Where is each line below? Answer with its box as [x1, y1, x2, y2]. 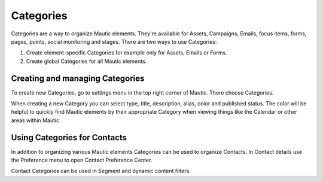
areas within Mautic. [11, 117, 61, 124]
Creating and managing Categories [11, 73, 145, 83]
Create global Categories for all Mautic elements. [26, 57, 147, 65]
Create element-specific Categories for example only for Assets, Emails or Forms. [26, 49, 227, 56]
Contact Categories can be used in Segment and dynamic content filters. [11, 168, 191, 175]
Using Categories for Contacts [11, 132, 127, 142]
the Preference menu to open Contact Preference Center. [11, 156, 153, 164]
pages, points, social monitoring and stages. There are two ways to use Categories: [11, 38, 217, 45]
